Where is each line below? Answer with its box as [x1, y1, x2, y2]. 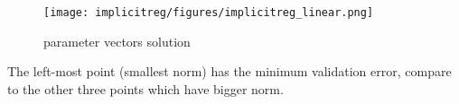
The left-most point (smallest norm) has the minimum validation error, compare [7, 62, 452, 81]
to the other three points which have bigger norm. [7, 79, 284, 98]
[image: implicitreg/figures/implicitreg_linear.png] [43, 6, 374, 19]
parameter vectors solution [43, 31, 191, 50]
